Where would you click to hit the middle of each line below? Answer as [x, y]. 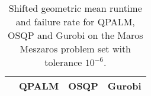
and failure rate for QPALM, [75, 21]
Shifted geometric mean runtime [75, 8]
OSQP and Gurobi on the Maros [75, 35]
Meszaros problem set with [75, 49]
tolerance [63, 62]
